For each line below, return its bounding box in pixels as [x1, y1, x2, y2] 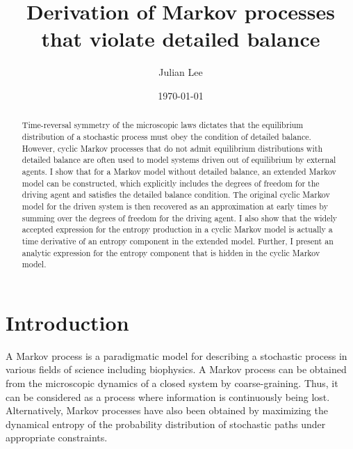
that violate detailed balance [41, 24, 320, 53]
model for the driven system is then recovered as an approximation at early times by [22, 200, 328, 212]
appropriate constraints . [6, 430, 108, 445]
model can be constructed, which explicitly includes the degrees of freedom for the [22, 177, 320, 189]
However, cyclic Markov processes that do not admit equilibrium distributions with [22, 142, 322, 154]
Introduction [6, 308, 129, 336]
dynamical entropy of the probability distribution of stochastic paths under [6, 416, 326, 431]
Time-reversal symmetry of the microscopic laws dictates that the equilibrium [22, 119, 304, 131]
